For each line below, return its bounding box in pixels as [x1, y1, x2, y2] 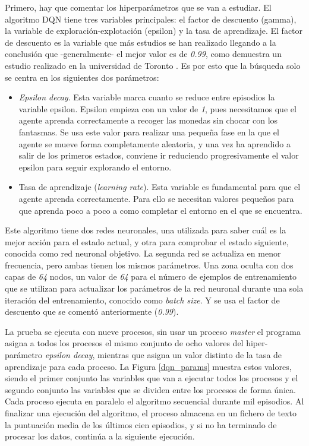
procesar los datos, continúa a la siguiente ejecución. [5, 430, 195, 442]
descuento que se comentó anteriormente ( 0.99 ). [5, 305, 179, 318]
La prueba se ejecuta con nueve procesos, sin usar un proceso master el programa [5, 325, 301, 337]
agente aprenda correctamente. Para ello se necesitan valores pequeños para [18, 192, 294, 204]
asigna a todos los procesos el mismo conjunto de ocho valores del [5, 337, 244, 349]
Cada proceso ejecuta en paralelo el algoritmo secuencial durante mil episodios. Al [5, 395, 304, 407]
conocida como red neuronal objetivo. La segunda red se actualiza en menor [5, 247, 281, 260]
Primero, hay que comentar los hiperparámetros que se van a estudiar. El [5, 1, 272, 13]
